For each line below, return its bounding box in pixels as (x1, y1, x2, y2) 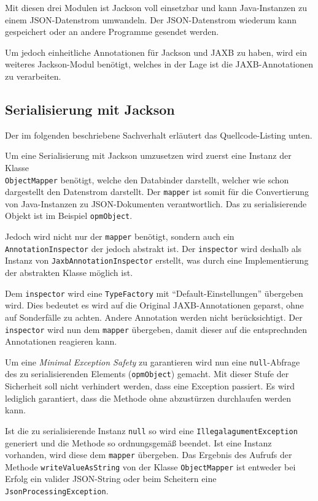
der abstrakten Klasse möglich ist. (5, 266, 133, 279)
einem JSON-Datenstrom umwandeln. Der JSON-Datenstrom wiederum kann (5, 13, 297, 26)
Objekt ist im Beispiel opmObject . (5, 209, 133, 222)
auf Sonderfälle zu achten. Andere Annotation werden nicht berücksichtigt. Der (5, 310, 303, 323)
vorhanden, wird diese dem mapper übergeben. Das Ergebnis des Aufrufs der (5, 448, 292, 461)
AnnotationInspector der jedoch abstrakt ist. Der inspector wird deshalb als (5, 242, 302, 254)
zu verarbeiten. (5, 69, 61, 82)
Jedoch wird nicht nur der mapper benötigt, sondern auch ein (5, 230, 235, 243)
